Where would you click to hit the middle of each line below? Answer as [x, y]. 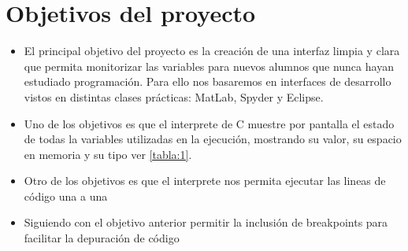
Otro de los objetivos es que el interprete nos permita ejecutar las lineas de [205, 181]
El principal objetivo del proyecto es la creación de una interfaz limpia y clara [212, 51]
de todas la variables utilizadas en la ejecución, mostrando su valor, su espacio [213, 139]
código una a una [66, 196]
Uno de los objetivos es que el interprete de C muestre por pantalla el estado [209, 123]
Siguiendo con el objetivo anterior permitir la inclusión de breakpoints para [206, 222]
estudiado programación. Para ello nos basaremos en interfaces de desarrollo [208, 81]
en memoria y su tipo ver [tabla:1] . [108, 154]
